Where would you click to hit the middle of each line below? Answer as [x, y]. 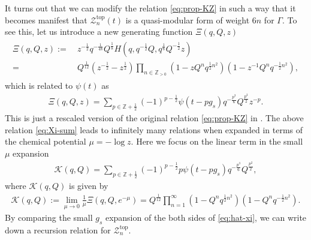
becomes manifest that [46, 19]
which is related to [39, 85]
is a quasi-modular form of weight [188, 19]
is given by [89, 185]
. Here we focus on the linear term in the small [217, 141]
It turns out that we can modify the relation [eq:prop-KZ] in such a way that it [150, 8]
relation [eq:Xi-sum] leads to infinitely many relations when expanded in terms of [154, 129]
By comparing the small [49, 217]
